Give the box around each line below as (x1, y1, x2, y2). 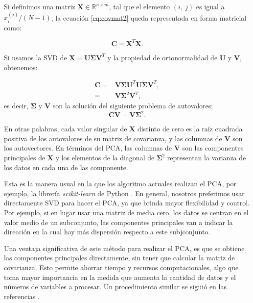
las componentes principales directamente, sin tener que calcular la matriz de (4, 252, 235, 263)
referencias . (4, 291, 40, 301)
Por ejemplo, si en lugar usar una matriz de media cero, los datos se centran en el (4, 207, 249, 218)
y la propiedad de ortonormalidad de (107, 52, 218, 62)
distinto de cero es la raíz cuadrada (137, 124, 243, 134)
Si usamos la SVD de (4, 52, 67, 62)
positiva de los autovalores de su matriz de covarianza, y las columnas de (4, 133, 222, 143)
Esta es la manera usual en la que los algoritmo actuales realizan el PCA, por (4, 178, 236, 189)
